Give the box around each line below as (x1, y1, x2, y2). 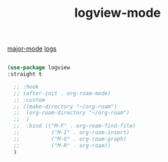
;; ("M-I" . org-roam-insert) (13, 129, 130, 136)
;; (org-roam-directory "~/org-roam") (13, 109, 130, 116)
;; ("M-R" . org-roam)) (13, 142, 111, 149)
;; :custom (13, 96, 45, 103)
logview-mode (74, 5, 161, 21)
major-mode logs (7, 44, 57, 53)
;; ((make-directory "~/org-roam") (13, 103, 118, 110)
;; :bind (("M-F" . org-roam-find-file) (13, 123, 136, 130)
